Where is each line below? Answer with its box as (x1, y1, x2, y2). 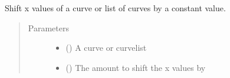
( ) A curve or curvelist (65, 41, 147, 54)
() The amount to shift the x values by (65, 61, 206, 73)
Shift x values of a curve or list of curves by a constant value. (5, 2, 226, 14)
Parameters (28, 21, 69, 34)
